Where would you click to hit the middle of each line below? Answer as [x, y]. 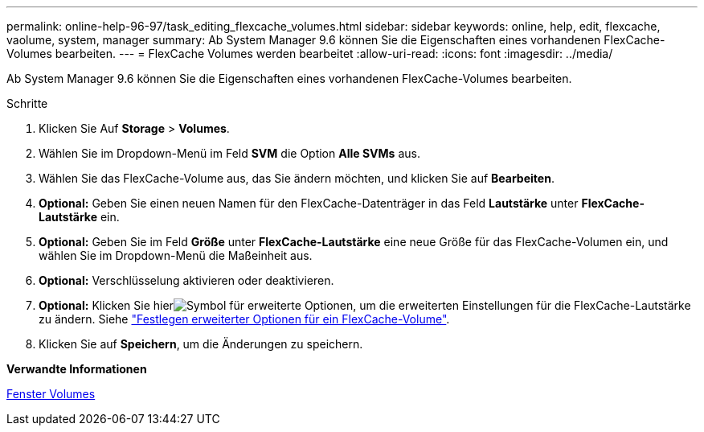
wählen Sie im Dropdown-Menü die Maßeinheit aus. [176, 255]
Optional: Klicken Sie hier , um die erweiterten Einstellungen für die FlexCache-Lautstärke [365, 305]
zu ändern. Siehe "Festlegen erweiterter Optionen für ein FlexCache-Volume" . [244, 319]
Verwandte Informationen [77, 369]
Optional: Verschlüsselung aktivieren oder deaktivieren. [186, 280]
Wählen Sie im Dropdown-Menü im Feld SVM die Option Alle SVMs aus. [229, 153]
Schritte [27, 103]
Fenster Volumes [51, 394]
